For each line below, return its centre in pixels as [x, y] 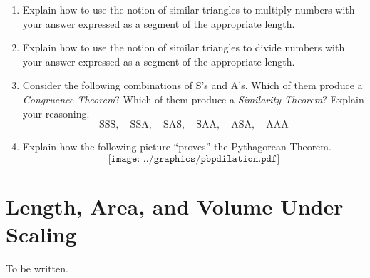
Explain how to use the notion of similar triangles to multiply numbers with [189, 9]
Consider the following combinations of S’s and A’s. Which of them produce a [192, 85]
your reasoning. [56, 113]
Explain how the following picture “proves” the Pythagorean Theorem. [177, 146]
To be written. [37, 268]
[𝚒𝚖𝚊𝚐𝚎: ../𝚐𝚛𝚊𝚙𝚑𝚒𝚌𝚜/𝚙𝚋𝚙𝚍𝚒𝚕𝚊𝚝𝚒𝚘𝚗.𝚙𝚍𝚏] [194, 159]
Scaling [41, 234]
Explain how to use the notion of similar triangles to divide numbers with [184, 47]
